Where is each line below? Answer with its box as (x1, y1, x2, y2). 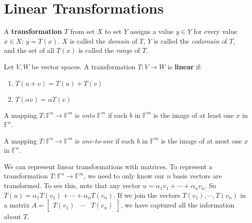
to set (105, 26, 122, 36)
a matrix (4, 200, 30, 210)
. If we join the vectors (113, 190, 180, 200)
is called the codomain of (154, 35, 227, 46)
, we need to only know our (83, 171, 165, 181)
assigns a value (130, 26, 174, 36)
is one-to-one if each (75, 135, 135, 145)
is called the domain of (70, 35, 138, 46)
